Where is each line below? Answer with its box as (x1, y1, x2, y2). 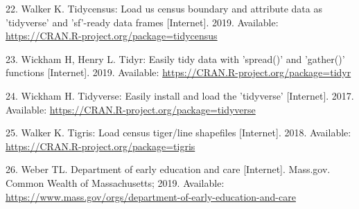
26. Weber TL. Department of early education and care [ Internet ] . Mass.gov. (6, 162, 331, 176)
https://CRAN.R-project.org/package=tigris (6, 138, 195, 153)
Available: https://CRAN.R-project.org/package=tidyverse (6, 102, 256, 116)
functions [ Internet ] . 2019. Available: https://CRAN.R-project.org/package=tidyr (6, 65, 351, 80)
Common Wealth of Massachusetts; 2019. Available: (6, 175, 225, 190)
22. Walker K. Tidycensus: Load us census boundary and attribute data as (6, 1, 322, 15)
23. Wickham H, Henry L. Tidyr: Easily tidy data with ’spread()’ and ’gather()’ (6, 51, 345, 66)
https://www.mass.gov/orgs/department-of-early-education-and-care (6, 189, 296, 203)
